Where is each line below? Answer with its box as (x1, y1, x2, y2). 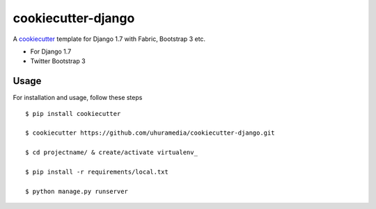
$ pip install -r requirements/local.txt (25, 167, 169, 176)
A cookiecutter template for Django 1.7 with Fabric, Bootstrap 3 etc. (13, 35, 205, 43)
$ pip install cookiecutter (25, 110, 121, 117)
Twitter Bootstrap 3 (30, 57, 86, 65)
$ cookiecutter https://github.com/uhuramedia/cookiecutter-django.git (25, 129, 275, 137)
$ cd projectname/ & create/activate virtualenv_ (25, 149, 198, 156)
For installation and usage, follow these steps (13, 94, 143, 102)
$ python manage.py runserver (25, 187, 129, 195)
